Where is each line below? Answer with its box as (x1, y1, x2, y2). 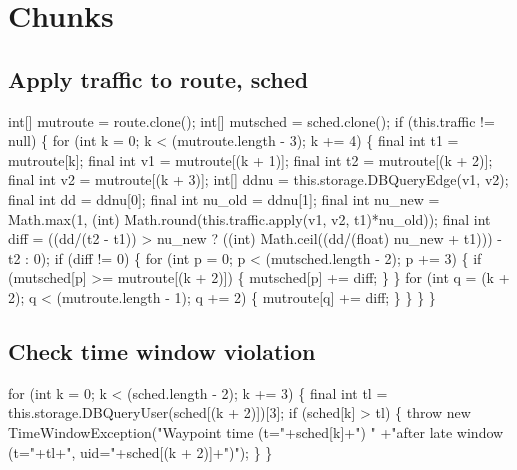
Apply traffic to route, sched (8, 63, 309, 94)
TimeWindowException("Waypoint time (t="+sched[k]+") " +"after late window (8, 421, 504, 442)
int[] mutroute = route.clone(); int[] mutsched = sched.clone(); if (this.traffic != (8, 110, 495, 131)
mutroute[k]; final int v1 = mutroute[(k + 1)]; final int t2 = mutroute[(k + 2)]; (8, 149, 493, 170)
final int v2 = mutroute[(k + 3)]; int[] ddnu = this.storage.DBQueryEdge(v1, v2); (8, 169, 509, 190)
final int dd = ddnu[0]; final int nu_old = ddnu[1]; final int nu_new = (8, 188, 440, 209)
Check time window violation (8, 335, 316, 366)
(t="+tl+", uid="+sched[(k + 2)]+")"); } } (8, 441, 273, 462)
